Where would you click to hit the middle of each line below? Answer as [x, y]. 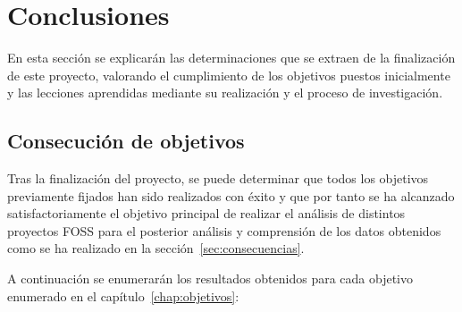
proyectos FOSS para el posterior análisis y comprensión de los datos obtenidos [224, 230]
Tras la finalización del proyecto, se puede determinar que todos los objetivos [218, 178]
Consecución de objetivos [126, 141]
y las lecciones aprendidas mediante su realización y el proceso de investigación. [225, 93]
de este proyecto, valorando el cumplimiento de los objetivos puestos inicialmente [229, 75]
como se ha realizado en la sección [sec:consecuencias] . [156, 248]
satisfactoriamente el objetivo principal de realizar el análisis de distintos [206, 213]
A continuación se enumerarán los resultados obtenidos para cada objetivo [210, 278]
